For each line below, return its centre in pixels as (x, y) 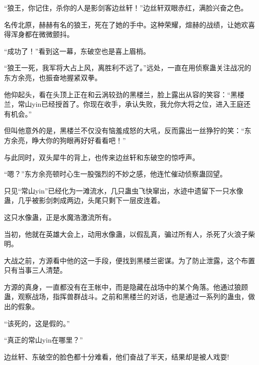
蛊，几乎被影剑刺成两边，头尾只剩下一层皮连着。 (84, 200)
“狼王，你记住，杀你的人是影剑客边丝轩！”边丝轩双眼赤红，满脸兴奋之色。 (126, 7)
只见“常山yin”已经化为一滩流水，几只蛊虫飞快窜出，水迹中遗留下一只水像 (124, 190)
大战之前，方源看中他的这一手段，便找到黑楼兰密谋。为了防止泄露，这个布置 (129, 260)
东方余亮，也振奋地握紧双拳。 (53, 77)
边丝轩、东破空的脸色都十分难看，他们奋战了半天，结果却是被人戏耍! (117, 356)
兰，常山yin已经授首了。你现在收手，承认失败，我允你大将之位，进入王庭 (124, 104)
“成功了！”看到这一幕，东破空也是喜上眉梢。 (77, 51)
